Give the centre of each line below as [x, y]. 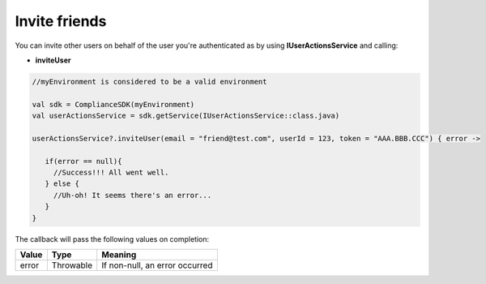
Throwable [72, 265]
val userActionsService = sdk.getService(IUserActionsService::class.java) [186, 116]
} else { [62, 184]
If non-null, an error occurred [157, 265]
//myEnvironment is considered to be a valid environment [149, 82]
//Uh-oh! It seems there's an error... [132, 195]
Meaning [119, 254]
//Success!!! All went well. [111, 173]
